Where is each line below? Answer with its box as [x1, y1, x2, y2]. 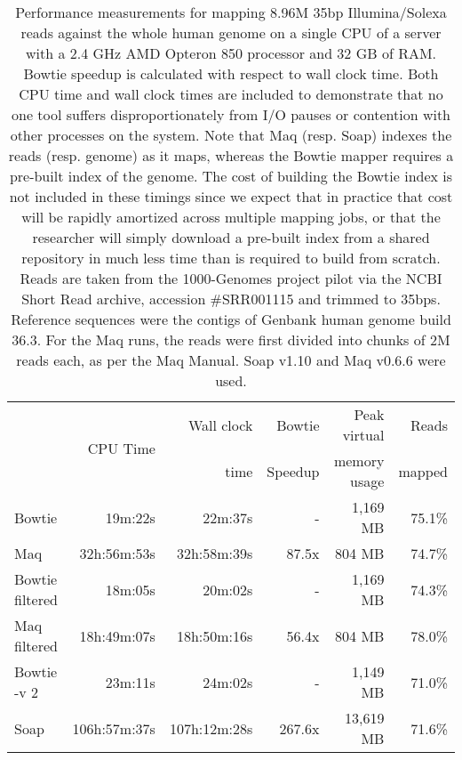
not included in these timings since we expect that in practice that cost [9, 186, 453, 206]
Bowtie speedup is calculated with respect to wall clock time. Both [23, 63, 439, 84]
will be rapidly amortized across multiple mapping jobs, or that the [21, 206, 441, 227]
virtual [342, 424, 385, 445]
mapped [398, 460, 448, 481]
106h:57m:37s [72, 717, 155, 739]
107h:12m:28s [169, 717, 253, 739]
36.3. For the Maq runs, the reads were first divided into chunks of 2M [12, 329, 450, 350]
